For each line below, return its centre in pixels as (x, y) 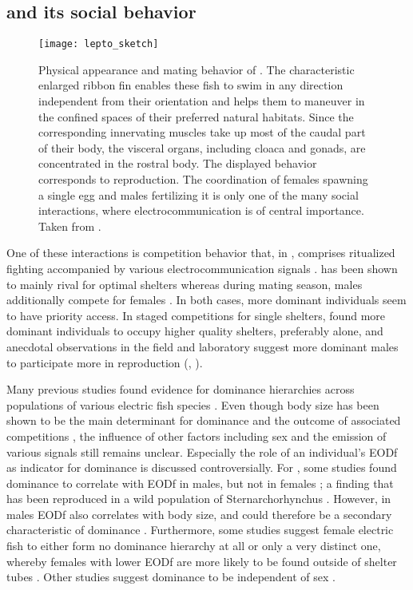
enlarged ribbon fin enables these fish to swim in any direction (191, 85)
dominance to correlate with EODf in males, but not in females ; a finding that (200, 483)
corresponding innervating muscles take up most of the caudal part (202, 132)
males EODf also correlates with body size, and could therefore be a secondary (199, 514)
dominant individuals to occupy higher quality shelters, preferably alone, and (195, 331)
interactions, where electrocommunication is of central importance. (201, 210)
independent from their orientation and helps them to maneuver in (202, 101)
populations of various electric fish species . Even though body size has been (193, 404)
